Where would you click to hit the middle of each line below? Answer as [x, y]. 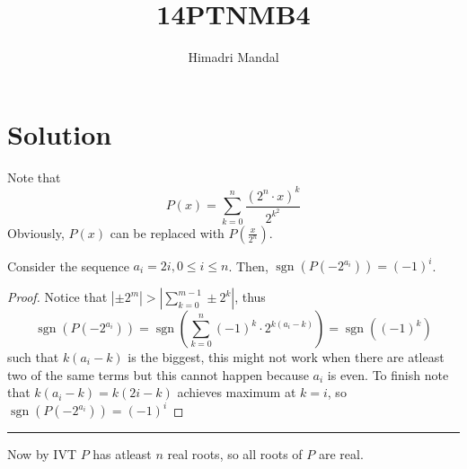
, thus [250, 297]
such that [33, 357]
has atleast [122, 454]
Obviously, [36, 232]
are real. [341, 454]
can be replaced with [167, 232]
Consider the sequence [68, 265]
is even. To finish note [388, 374]
